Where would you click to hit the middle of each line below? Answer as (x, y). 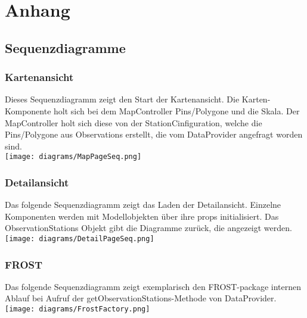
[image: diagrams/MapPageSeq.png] (73, 157)
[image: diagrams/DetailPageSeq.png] (80, 239)
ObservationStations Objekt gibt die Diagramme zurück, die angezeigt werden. (148, 228)
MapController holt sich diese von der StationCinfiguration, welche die (134, 122)
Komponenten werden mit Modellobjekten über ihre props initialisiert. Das (142, 216)
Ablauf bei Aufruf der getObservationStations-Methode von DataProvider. (141, 298)
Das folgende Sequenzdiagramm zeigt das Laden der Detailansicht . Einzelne (143, 205)
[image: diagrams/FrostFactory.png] (77, 309)
